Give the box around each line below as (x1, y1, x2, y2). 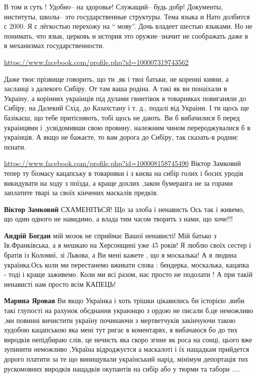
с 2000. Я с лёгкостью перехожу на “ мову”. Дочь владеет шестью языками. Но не (4, 21, 253, 31)
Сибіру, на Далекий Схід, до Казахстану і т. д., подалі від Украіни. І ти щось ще (4, 103, 249, 113)
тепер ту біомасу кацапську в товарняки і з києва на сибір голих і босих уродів (4, 167, 244, 178)
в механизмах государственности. (4, 40, 104, 51)
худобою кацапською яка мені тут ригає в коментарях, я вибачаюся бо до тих (4, 324, 238, 335)
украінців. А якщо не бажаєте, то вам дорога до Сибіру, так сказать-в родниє (4, 132, 238, 142)
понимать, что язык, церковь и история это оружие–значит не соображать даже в (4, 30, 248, 41)
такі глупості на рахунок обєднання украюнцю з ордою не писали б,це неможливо (4, 305, 253, 316)
